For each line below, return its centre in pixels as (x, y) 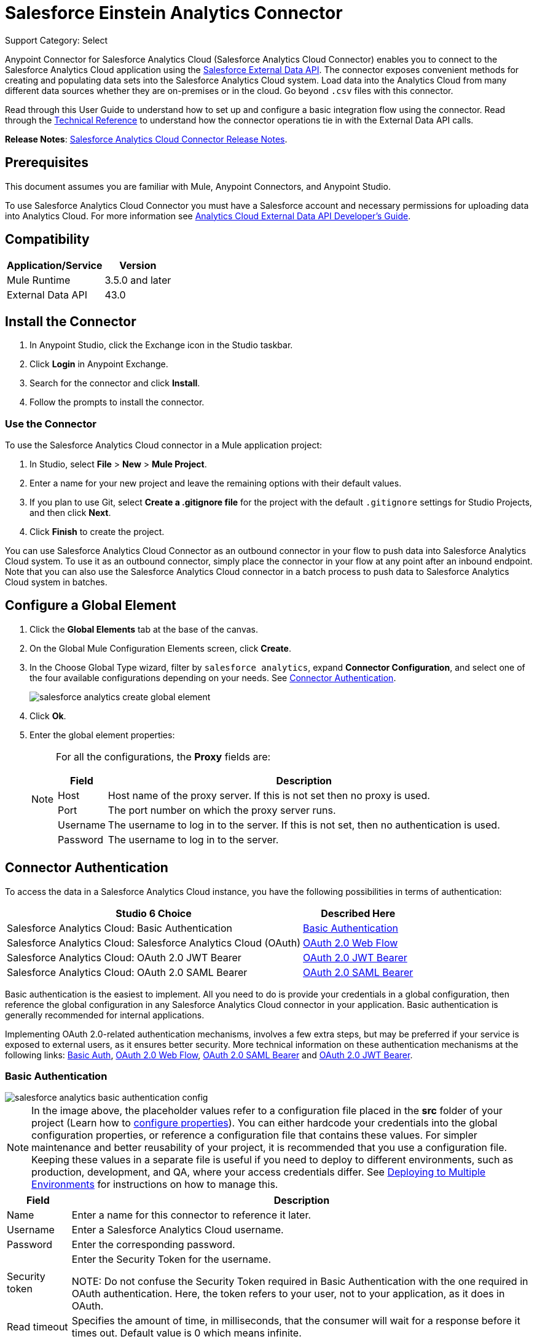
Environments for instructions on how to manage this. (155, 1185)
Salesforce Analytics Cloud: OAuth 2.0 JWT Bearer (124, 957)
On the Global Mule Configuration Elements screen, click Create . (160, 648)
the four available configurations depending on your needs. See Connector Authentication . (213, 677)
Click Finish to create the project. (97, 532)
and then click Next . (70, 513)
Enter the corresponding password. (153, 1245)
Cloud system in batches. (56, 582)
